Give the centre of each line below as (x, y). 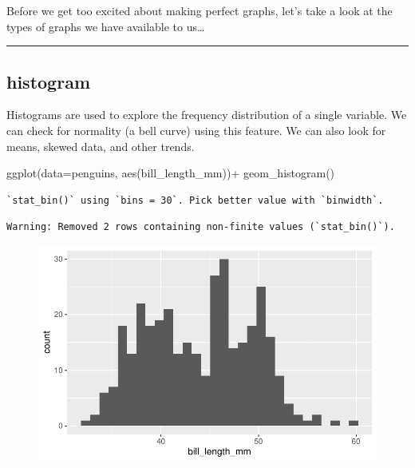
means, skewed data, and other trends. (101, 146)
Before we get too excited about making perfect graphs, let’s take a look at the (200, 10)
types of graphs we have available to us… (106, 26)
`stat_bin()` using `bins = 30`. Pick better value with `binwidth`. (195, 200)
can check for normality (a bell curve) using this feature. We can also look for (196, 130)
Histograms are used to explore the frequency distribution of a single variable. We (207, 115)
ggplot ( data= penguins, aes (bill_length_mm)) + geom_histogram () (171, 173)
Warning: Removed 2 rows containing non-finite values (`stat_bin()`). (201, 227)
